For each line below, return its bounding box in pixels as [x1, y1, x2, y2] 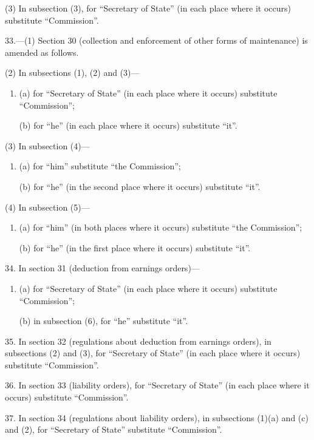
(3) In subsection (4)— [5, 139, 90, 152]
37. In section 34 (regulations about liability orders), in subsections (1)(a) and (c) [5, 411, 309, 424]
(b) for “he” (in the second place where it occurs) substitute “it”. [19, 180, 261, 192]
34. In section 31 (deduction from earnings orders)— [5, 262, 200, 274]
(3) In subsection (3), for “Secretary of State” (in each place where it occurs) [5, 2, 291, 14]
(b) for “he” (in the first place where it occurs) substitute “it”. [19, 241, 251, 254]
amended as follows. [5, 46, 79, 58]
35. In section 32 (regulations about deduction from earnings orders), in [5, 334, 271, 347]
